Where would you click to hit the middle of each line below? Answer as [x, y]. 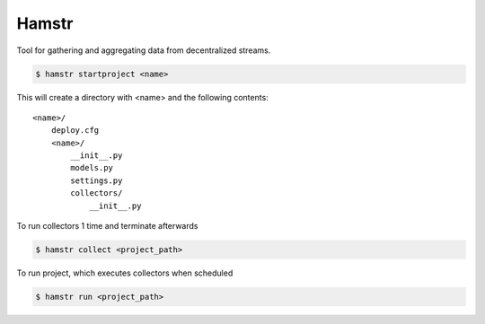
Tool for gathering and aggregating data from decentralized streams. [144, 50]
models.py [92, 168]
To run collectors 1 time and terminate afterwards [107, 226]
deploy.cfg [75, 131]
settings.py [97, 180]
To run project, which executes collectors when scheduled [125, 273]
